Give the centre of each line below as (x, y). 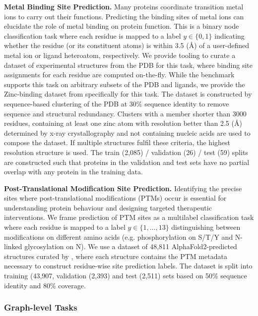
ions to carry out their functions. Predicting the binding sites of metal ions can (124, 16)
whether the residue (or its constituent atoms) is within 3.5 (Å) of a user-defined (127, 45)
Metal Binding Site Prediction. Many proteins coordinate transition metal (124, 6)
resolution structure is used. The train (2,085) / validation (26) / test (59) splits (126, 152)
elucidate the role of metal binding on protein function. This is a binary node (122, 26)
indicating (229, 35)
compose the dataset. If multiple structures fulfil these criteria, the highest (117, 142)
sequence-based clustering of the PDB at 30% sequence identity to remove (117, 103)
